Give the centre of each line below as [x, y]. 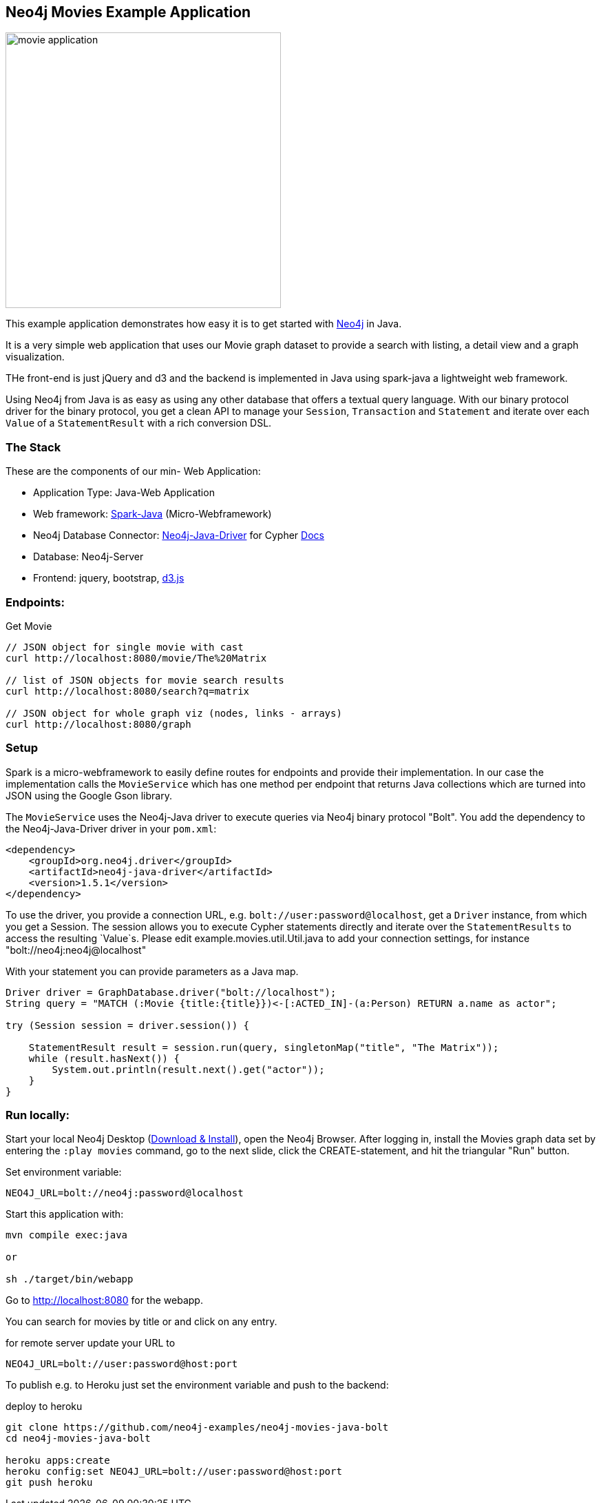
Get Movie [29, 626]
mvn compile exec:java [67, 1235]
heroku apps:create [58, 1461]
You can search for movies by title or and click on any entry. [141, 1322]
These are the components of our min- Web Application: [133, 471]
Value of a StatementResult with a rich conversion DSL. [139, 423]
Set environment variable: [64, 1172]
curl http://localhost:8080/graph [98, 724]
